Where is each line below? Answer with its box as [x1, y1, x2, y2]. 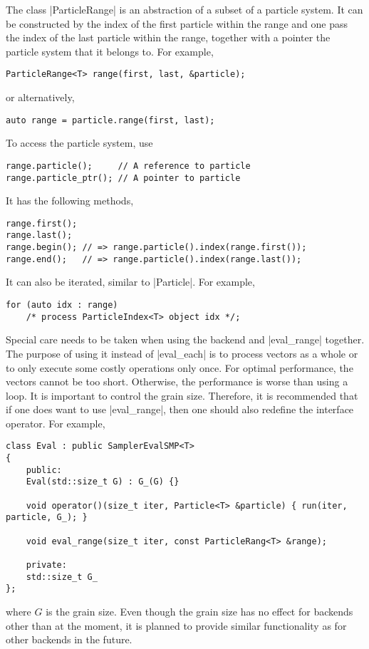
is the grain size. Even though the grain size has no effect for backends [46, 604, 353, 618]
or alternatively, [6, 90, 75, 105]
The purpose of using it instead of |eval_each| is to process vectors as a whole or [6, 346, 358, 360]
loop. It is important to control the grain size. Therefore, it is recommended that [6, 388, 358, 403]
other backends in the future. [6, 632, 132, 647]
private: [26, 560, 67, 571]
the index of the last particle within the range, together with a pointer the [6, 30, 331, 45]
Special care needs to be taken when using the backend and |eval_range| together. [6, 332, 365, 347]
